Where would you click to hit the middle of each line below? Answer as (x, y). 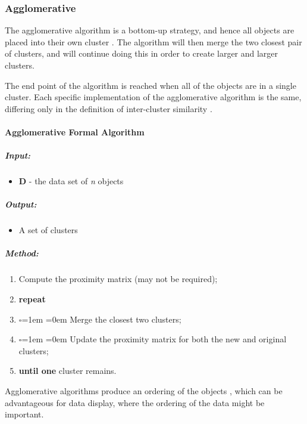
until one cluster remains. (68, 371)
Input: (18, 155)
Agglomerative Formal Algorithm (75, 131)
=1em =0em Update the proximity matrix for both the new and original (154, 339)
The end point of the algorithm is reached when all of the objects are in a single (151, 85)
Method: (22, 253)
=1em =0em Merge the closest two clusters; (101, 319)
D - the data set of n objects (71, 181)
